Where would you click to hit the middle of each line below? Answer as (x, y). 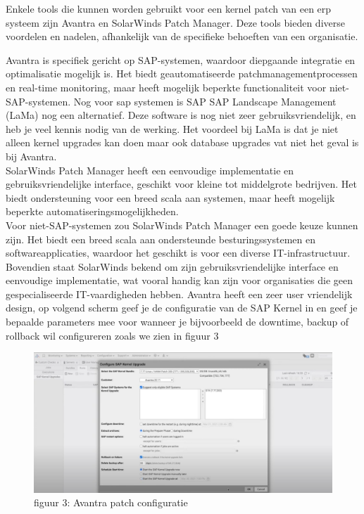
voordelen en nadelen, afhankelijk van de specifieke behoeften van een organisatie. (182, 36)
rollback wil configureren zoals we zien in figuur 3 (112, 335)
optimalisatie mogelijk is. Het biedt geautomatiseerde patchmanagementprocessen (182, 73)
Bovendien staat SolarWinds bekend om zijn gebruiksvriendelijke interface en (172, 266)
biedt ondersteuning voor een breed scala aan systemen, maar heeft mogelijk (170, 197)
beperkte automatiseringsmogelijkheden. (92, 211)
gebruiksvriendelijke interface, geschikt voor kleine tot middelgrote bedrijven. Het (181, 184)
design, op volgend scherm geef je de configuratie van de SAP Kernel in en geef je (182, 308)
